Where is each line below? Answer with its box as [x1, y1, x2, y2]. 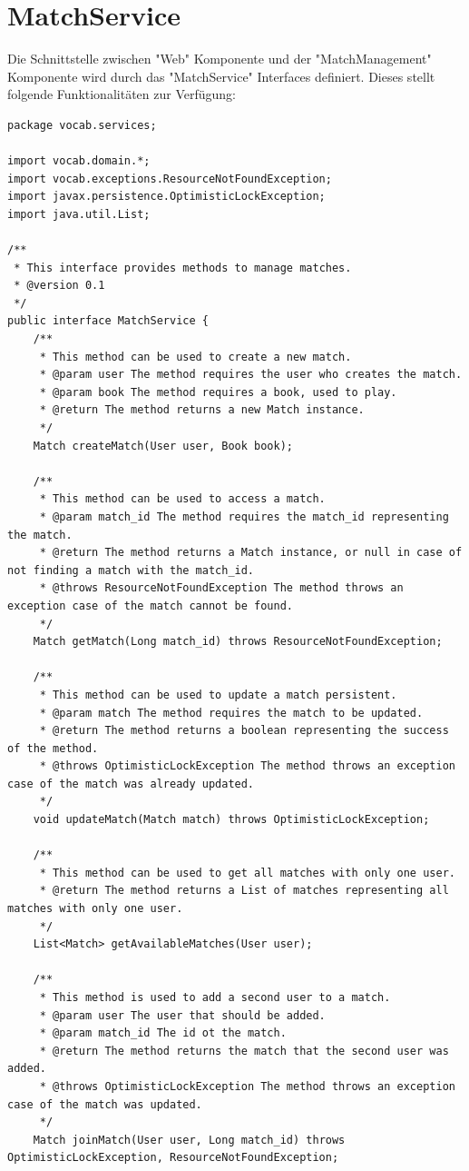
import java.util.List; [7, 207, 151, 221]
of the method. [7, 741, 99, 755]
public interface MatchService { [7, 314, 209, 328]
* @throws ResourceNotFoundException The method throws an [39, 581, 404, 595]
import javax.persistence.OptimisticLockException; [7, 190, 326, 203]
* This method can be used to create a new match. [39, 350, 352, 363]
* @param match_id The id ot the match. [39, 1027, 287, 1040]
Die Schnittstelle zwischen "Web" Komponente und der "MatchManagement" [7, 49, 432, 68]
